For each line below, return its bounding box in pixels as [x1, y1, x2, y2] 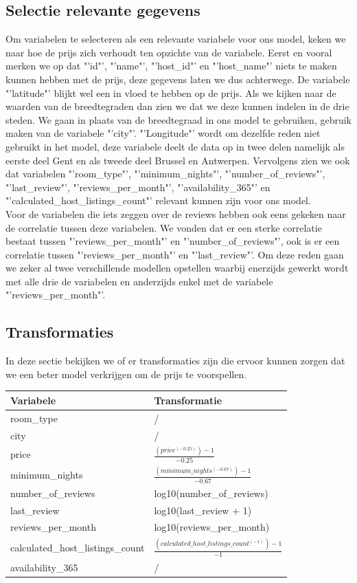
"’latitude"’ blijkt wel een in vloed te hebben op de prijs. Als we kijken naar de [5, 85, 336, 100]
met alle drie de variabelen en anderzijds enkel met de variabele [5, 274, 273, 288]
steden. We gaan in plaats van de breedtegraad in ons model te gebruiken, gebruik [5, 112, 352, 126]
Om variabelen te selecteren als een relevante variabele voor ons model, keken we [5, 32, 346, 46]
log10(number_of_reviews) [154, 485, 268, 500]
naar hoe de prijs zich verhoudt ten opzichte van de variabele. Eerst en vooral [5, 45, 332, 59]
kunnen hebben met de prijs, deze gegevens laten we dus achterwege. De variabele [5, 71, 350, 86]
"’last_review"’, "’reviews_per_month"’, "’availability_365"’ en [5, 179, 270, 194]
